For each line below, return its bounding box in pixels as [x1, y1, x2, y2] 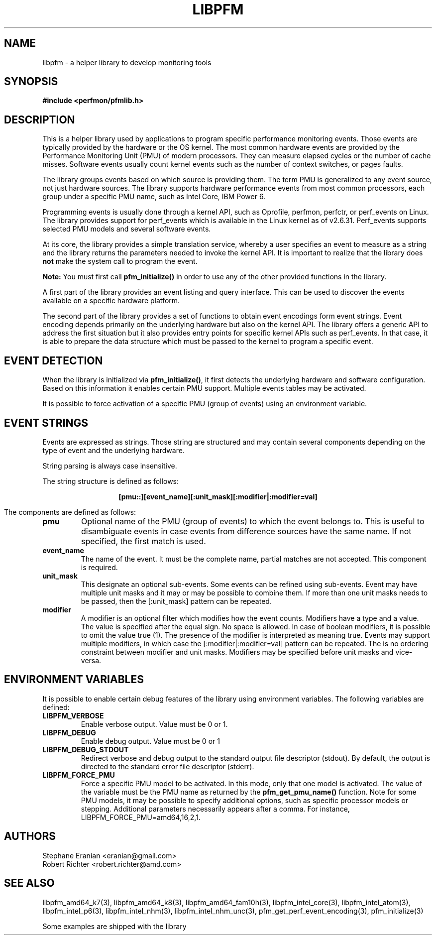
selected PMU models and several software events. [42, 225, 211, 234]
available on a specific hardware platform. [42, 296, 180, 305]
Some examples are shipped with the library [42, 922, 187, 931]
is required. [81, 563, 118, 572]
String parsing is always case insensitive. [42, 461, 177, 470]
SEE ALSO [4, 877, 55, 890]
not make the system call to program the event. [42, 257, 198, 266]
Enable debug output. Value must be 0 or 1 [81, 736, 220, 745]
